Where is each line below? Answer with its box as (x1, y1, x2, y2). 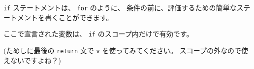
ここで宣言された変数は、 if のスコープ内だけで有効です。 (3, 29, 193, 39)
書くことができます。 (44, 12, 113, 22)
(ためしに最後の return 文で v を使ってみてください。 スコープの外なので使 (3, 45, 248, 55)
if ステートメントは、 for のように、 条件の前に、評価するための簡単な (3, 2, 237, 12)
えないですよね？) (3, 55, 62, 65)
